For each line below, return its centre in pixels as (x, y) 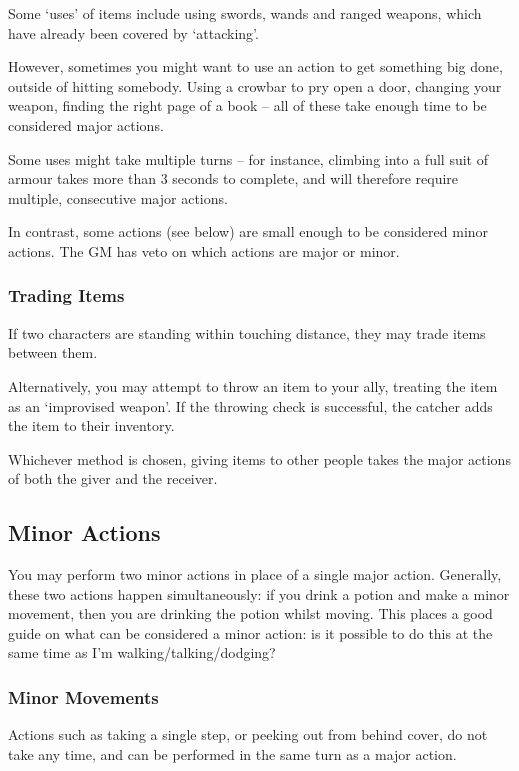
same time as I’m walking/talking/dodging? (142, 652)
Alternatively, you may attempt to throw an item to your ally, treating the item (253, 385)
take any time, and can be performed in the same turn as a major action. (232, 753)
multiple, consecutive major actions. (118, 197)
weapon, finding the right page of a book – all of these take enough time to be (247, 105)
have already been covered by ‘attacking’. (133, 32)
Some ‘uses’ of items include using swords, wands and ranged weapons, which (245, 13)
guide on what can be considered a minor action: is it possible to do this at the (250, 632)
